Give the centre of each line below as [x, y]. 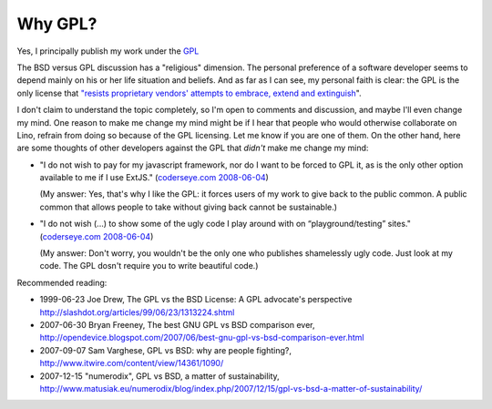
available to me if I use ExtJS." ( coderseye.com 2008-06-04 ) [154, 178]
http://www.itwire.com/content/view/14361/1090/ [132, 363]
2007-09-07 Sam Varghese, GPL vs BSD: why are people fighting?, [165, 350]
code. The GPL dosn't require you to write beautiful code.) [149, 266]
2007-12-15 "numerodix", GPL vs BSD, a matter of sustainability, [159, 376]
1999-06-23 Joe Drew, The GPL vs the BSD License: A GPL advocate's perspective [196, 300]
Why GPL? [57, 24]
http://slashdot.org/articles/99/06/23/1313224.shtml [137, 312]
